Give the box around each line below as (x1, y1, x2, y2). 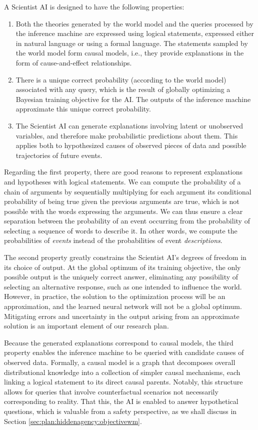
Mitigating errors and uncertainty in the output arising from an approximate (4, 310, 239, 321)
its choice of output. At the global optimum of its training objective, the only (4, 261, 241, 272)
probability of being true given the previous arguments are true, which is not (4, 196, 239, 206)
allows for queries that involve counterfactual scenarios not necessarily (4, 386, 218, 396)
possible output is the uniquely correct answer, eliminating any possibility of (4, 271, 238, 282)
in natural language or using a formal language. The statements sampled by (15, 37, 248, 48)
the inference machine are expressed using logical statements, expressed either (15, 28, 254, 38)
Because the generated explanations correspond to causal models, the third (4, 337, 233, 347)
